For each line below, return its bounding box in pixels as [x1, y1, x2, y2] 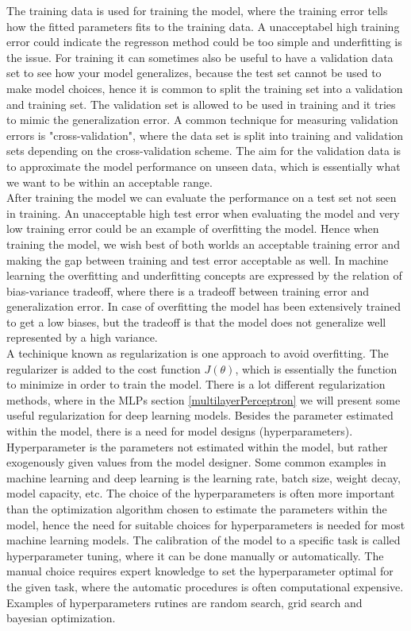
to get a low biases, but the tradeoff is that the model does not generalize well [6, 313, 386, 330]
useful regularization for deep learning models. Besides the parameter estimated [6, 407, 394, 424]
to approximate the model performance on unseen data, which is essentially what [6, 157, 401, 174]
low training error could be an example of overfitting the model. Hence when [6, 220, 379, 237]
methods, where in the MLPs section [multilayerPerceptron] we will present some [6, 391, 401, 408]
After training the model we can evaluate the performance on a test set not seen [6, 189, 397, 206]
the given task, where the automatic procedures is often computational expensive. [6, 578, 404, 594]
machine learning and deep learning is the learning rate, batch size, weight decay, [6, 469, 401, 486]
